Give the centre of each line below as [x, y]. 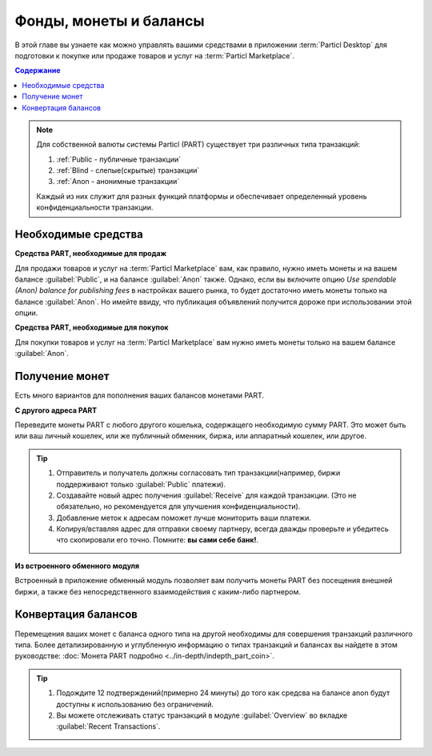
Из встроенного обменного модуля [77, 566]
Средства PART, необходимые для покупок [92, 327]
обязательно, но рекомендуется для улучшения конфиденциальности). [178, 506]
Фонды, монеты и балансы [110, 21]
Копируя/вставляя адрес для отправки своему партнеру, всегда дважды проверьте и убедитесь [223, 529]
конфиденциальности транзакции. [95, 207]
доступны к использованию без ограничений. [135, 704]
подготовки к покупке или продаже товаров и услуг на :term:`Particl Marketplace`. [155, 55]
